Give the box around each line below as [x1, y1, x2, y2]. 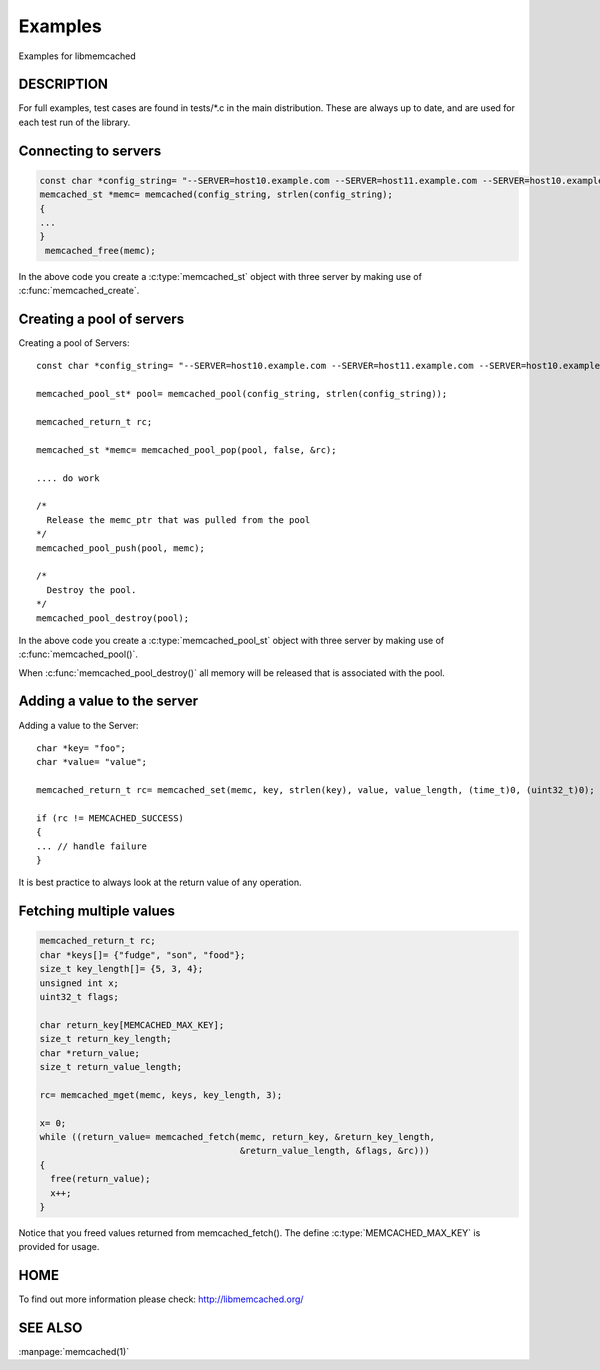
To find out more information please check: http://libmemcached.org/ [18, 1293, 304, 1305]
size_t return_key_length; [39, 1033, 172, 1045]
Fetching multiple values [18, 903, 175, 920]
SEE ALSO [18, 1320, 83, 1336]
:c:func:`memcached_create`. [18, 285, 140, 297]
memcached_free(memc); [45, 245, 157, 256]
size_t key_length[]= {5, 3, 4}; [39, 963, 204, 975]
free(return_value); [50, 1173, 151, 1185]
